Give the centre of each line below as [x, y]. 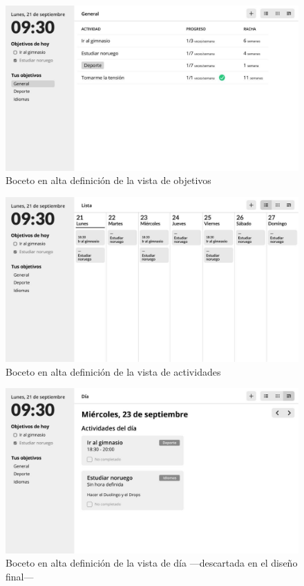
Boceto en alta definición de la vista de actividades [113, 371]
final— [20, 577]
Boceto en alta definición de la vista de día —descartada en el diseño [152, 563]
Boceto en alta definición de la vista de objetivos [108, 180]
